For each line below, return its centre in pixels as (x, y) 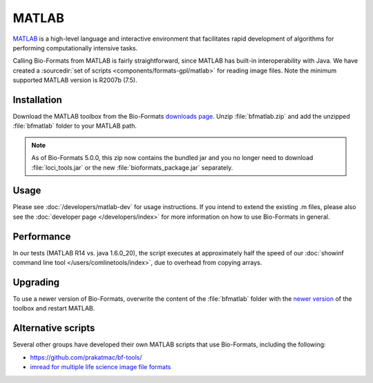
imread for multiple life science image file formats (101, 367)
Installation (37, 100)
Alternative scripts (54, 328)
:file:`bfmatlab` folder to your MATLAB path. (75, 126)
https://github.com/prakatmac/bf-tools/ (86, 357)
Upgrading (36, 282)
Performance (42, 236)
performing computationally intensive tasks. (75, 48)
